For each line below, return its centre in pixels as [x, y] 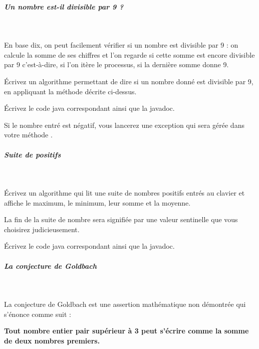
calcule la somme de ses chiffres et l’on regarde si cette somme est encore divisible [129, 54]
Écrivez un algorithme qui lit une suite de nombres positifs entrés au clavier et [124, 193]
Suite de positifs [33, 154]
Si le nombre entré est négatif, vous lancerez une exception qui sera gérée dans [124, 125]
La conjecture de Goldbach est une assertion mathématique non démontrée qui [125, 304]
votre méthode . [28, 135]
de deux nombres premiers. [52, 340]
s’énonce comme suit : [38, 314]
